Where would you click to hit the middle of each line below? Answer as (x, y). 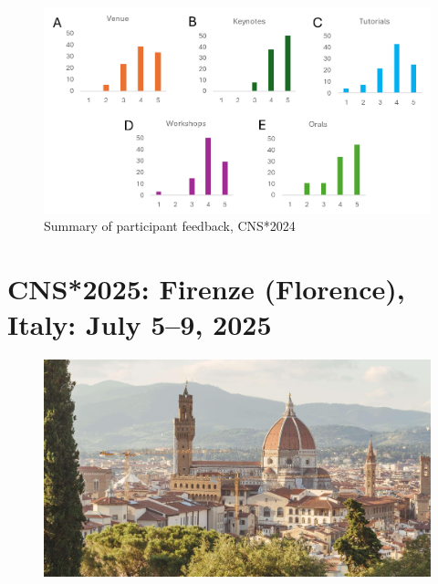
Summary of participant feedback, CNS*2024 (170, 226)
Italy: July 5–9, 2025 (140, 324)
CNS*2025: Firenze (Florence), (206, 289)
